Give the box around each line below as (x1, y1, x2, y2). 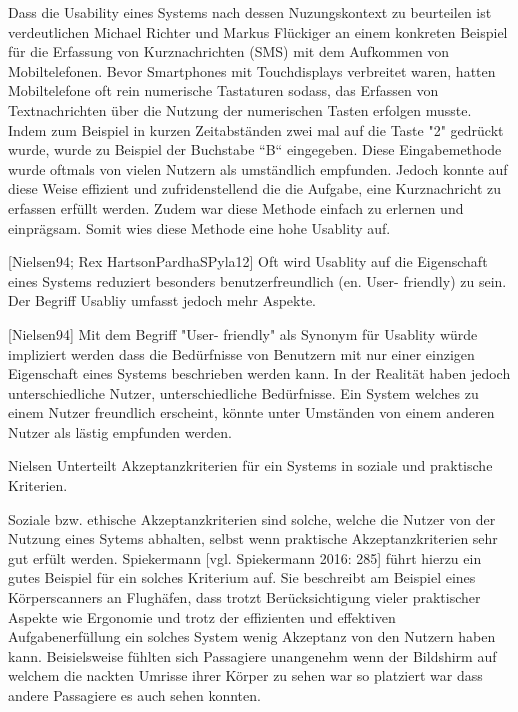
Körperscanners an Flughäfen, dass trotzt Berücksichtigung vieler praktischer (8, 587, 481, 608)
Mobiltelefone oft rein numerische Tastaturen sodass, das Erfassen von (8, 80, 439, 101)
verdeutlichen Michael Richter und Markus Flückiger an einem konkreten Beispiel (8, 21, 508, 42)
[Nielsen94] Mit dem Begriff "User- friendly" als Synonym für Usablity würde (8, 323, 478, 344)
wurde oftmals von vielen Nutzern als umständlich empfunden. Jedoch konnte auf (8, 158, 508, 179)
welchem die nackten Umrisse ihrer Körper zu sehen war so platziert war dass (8, 665, 483, 686)
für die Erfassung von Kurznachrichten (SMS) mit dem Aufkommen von (8, 41, 450, 62)
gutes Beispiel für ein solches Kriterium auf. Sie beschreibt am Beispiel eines (8, 567, 476, 588)
